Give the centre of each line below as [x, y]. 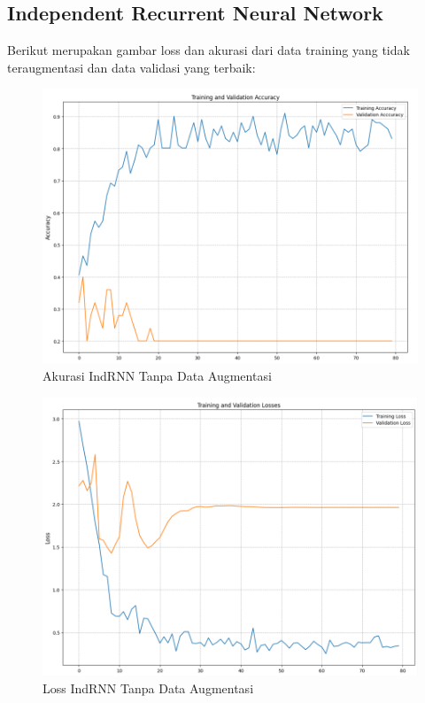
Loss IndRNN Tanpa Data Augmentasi [148, 688]
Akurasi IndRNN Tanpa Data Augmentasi [157, 375]
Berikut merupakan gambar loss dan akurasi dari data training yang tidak [209, 50]
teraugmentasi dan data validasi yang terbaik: [131, 67]
